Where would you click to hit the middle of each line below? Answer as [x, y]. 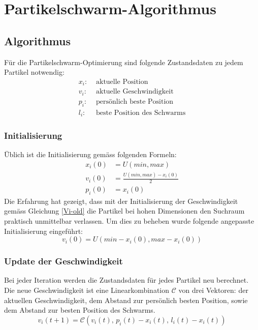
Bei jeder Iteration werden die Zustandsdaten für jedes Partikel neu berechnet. [126, 280]
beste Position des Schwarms [141, 113]
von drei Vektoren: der [213, 290]
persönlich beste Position [135, 101]
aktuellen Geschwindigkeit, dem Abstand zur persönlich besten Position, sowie [126, 300]
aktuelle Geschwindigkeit [135, 92]
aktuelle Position [122, 82]
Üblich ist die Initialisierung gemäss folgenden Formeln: [90, 154]
